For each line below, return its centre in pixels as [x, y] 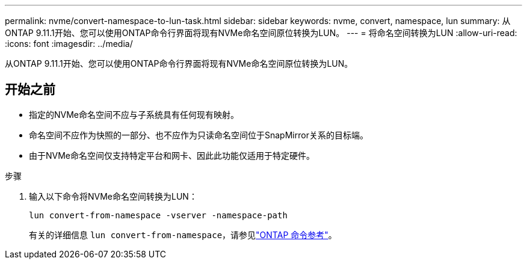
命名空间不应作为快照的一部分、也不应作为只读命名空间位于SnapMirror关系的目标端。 [199, 135]
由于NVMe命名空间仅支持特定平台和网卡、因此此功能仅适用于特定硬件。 [172, 155]
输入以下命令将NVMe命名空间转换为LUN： [113, 196]
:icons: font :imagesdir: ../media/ [69, 44]
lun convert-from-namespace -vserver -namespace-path [158, 215]
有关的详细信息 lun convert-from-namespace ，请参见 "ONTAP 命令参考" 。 [183, 235]
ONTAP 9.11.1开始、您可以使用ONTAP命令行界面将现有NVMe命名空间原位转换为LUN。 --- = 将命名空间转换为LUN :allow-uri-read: [261, 33]
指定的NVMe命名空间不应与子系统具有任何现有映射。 [134, 114]
